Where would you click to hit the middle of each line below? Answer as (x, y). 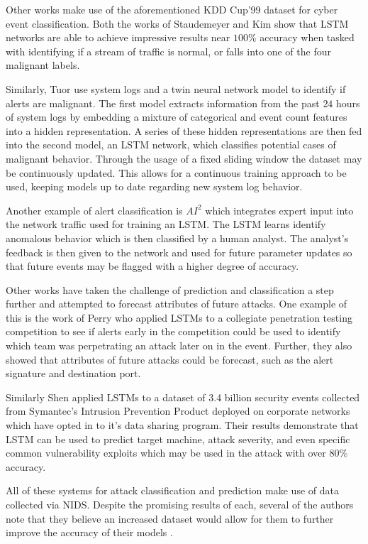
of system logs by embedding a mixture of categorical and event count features (177, 117)
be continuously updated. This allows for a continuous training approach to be (176, 172)
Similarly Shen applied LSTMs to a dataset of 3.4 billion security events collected (183, 397)
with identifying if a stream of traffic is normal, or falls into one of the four (168, 51)
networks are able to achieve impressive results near (118, 37)
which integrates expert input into (279, 210)
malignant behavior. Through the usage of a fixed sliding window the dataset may (184, 158)
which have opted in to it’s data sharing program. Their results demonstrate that (182, 425)
